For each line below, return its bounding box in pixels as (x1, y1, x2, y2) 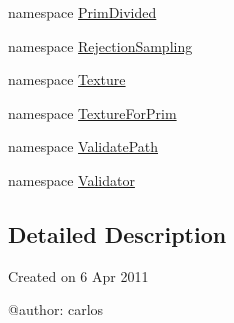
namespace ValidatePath (8, 136, 159, 157)
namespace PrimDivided (8, 2, 157, 22)
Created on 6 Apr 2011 (8, 265, 149, 286)
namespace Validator (8, 169, 135, 190)
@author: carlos (8, 299, 104, 320)
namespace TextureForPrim (8, 102, 177, 123)
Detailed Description (8, 218, 227, 249)
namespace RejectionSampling (8, 35, 193, 56)
